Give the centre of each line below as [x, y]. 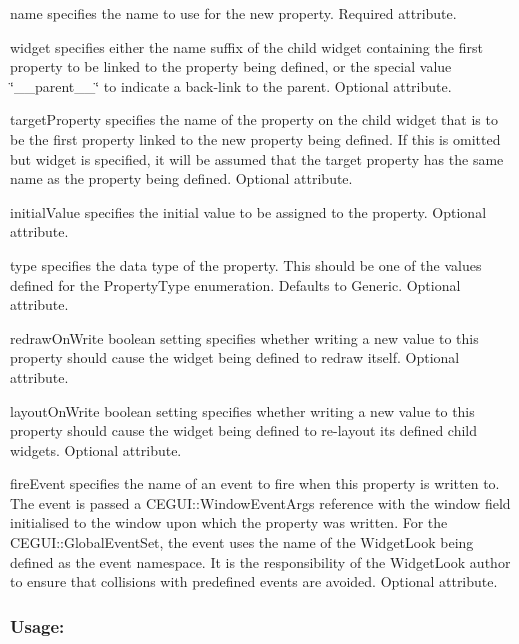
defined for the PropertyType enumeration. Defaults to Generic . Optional [235, 284]
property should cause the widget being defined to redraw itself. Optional [235, 357]
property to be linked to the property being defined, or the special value [231, 66]
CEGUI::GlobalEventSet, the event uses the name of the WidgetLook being [242, 542]
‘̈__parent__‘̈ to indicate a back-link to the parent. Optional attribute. [231, 85]
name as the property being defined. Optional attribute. [181, 178]
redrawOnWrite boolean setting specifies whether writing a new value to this [244, 337]
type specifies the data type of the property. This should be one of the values [246, 264]
